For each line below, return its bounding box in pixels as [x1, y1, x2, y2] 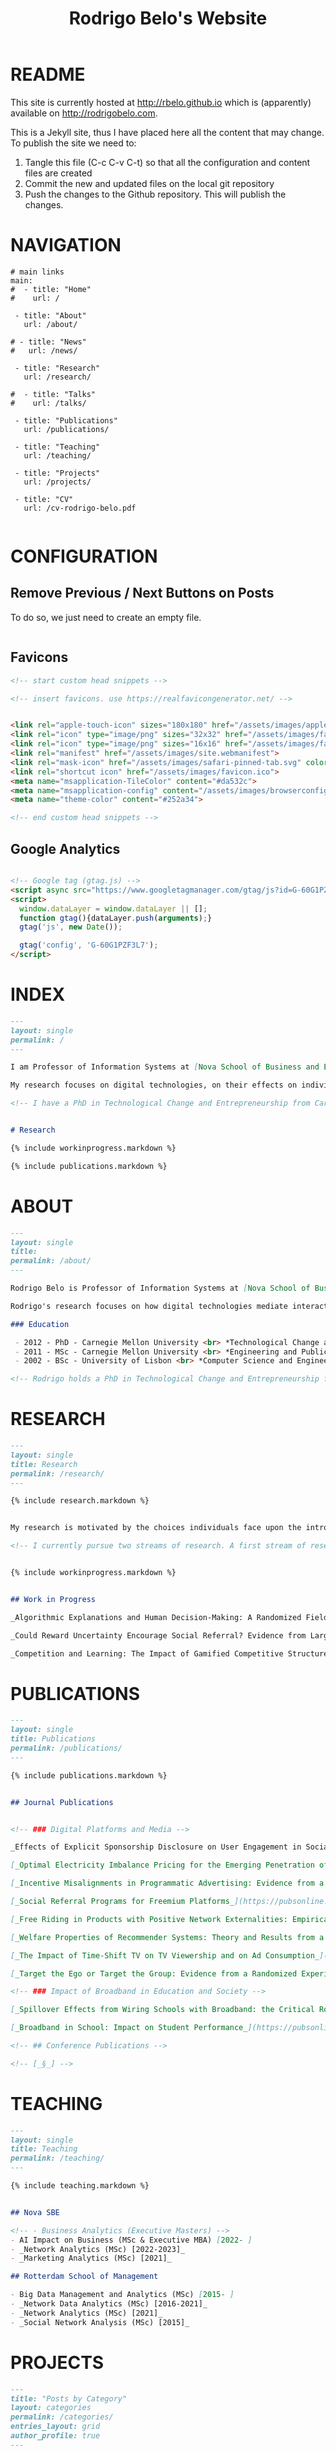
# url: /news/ [10, 345, 78, 356]
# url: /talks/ [10, 398, 87, 408]
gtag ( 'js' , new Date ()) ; [19, 922, 123, 932]
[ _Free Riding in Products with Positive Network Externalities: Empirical [10, 1914, 333, 1924]
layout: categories [10, 2403, 92, 2413]
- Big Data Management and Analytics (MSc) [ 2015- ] [10, 2290, 235, 2300]
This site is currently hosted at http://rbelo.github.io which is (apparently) [10, 96, 312, 108]
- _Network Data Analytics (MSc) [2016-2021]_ [10, 2299, 208, 2309]
